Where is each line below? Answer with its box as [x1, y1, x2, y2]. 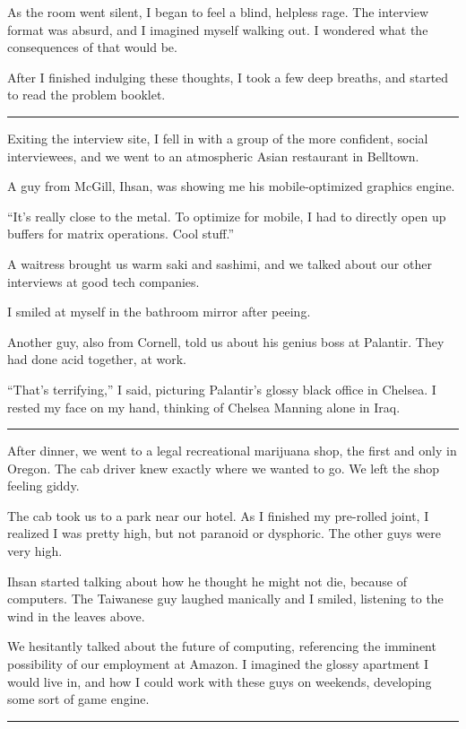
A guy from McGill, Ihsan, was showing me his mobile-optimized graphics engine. [7, 177, 455, 195]
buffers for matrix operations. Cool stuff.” [7, 224, 235, 243]
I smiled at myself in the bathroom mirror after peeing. [7, 302, 311, 321]
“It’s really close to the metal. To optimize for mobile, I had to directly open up [7, 206, 446, 225]
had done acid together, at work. [7, 350, 186, 369]
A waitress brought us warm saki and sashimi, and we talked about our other [7, 254, 432, 273]
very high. [7, 542, 63, 560]
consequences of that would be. [7, 38, 177, 56]
